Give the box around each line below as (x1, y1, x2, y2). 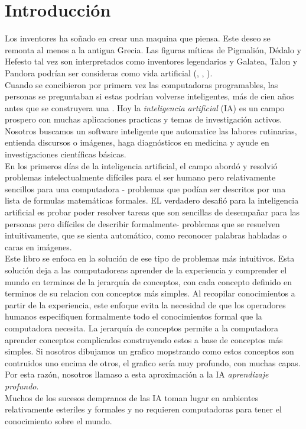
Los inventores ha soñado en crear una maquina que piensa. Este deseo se (5, 32, 271, 44)
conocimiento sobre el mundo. (5, 414, 112, 427)
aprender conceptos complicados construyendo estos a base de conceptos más (5, 333, 283, 346)
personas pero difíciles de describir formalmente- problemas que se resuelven (5, 217, 280, 230)
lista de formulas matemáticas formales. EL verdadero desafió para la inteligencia (5, 194, 299, 207)
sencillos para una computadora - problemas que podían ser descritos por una (5, 182, 286, 195)
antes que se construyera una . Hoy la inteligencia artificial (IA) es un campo (5, 101, 285, 114)
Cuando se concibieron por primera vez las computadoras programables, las (5, 78, 278, 91)
